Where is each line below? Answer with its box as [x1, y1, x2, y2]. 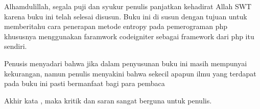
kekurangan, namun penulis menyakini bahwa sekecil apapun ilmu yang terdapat [4, 68, 256, 78]
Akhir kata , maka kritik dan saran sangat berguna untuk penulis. [4, 95, 212, 105]
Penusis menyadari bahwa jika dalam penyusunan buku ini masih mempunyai [4, 58, 247, 68]
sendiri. [4, 41, 27, 51]
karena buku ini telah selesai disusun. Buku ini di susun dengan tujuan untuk [4, 11, 247, 21]
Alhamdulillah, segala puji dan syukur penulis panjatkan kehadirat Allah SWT [4, 1, 252, 11]
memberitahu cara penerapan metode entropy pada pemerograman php [4, 21, 227, 32]
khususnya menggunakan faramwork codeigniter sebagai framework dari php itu [4, 31, 254, 41]
